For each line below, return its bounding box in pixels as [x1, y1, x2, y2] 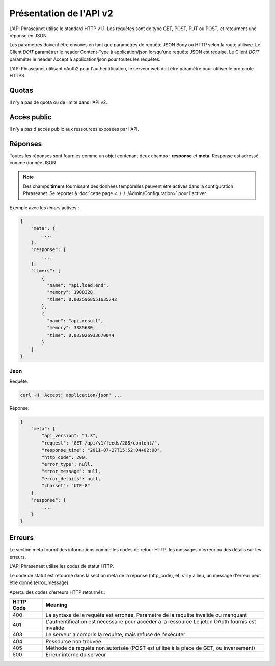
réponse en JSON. [9, 32, 48, 38]
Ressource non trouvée [45, 637, 101, 645]
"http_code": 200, [41, 454, 88, 460]
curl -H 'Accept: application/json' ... [20, 392, 122, 398]
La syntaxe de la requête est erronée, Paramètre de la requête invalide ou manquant [45, 611, 247, 618]
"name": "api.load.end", [46, 283, 109, 288]
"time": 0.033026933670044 [46, 332, 115, 338]
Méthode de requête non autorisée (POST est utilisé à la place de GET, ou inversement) [45, 644, 256, 651]
